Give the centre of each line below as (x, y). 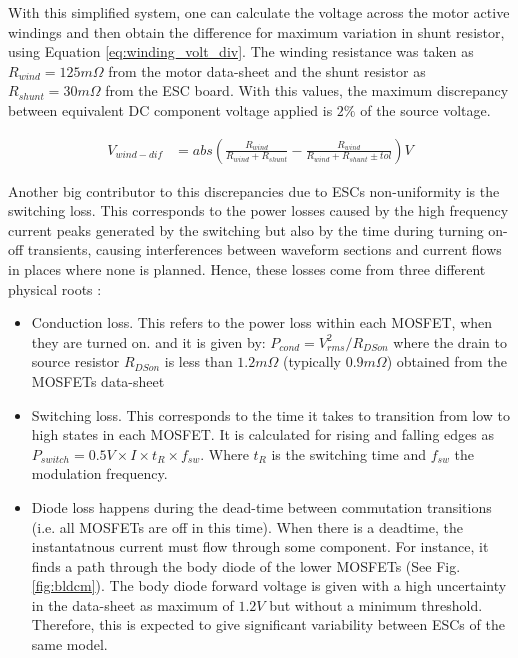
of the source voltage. (425, 109)
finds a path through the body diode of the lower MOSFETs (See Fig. (246, 565)
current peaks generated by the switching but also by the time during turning (246, 229)
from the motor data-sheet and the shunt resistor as (267, 70)
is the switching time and (348, 453)
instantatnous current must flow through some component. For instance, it (260, 546)
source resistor (75, 361)
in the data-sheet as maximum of (132, 604)
